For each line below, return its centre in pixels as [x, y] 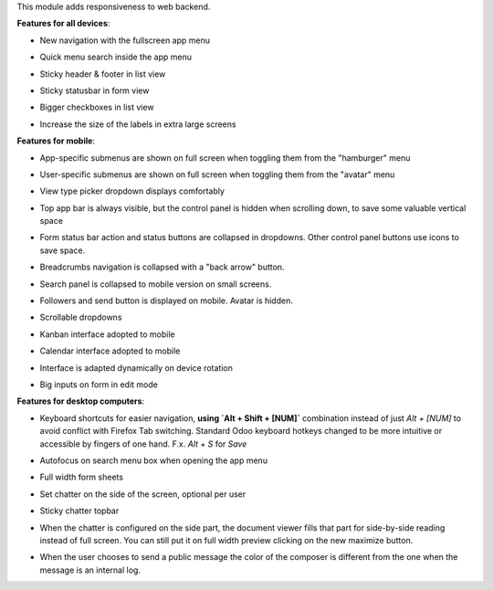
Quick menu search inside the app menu [115, 57]
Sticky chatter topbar [79, 511]
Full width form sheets [81, 477]
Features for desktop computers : [81, 401]
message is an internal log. [90, 570]
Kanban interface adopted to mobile [107, 334]
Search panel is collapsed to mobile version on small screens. [156, 284]
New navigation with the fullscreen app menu [125, 40]
